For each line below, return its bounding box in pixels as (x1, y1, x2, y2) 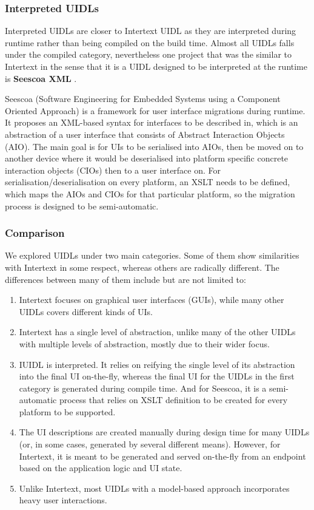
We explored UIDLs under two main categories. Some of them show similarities (5, 249, 299, 262)
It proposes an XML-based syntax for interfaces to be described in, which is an (5, 116, 298, 129)
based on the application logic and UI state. (19, 461, 182, 474)
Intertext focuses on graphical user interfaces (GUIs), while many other (19, 293, 284, 306)
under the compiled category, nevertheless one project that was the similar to (5, 48, 292, 61)
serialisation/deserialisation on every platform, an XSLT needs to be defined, (5, 175, 290, 188)
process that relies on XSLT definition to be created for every (59, 393, 288, 406)
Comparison (5, 225, 65, 240)
